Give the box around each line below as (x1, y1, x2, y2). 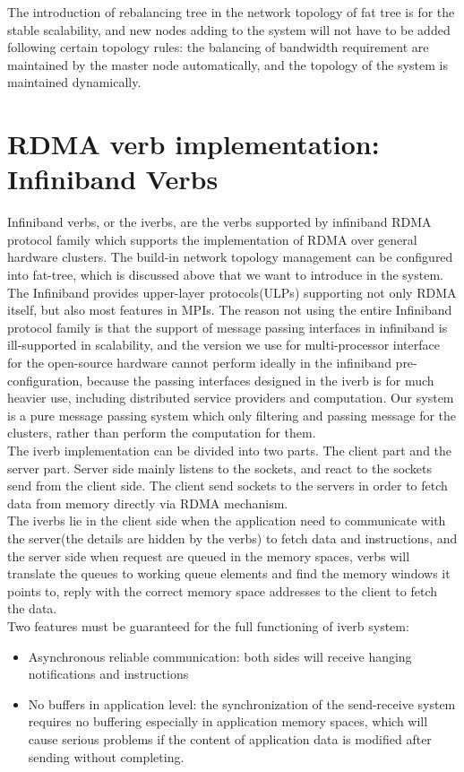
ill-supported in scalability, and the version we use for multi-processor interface (7, 335, 440, 354)
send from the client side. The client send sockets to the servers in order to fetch (7, 476, 448, 495)
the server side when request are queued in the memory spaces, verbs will (7, 546, 410, 565)
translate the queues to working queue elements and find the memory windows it (7, 564, 451, 583)
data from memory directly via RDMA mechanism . (7, 493, 288, 512)
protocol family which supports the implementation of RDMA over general (7, 230, 417, 248)
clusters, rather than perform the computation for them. (7, 423, 316, 442)
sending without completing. (28, 747, 185, 766)
